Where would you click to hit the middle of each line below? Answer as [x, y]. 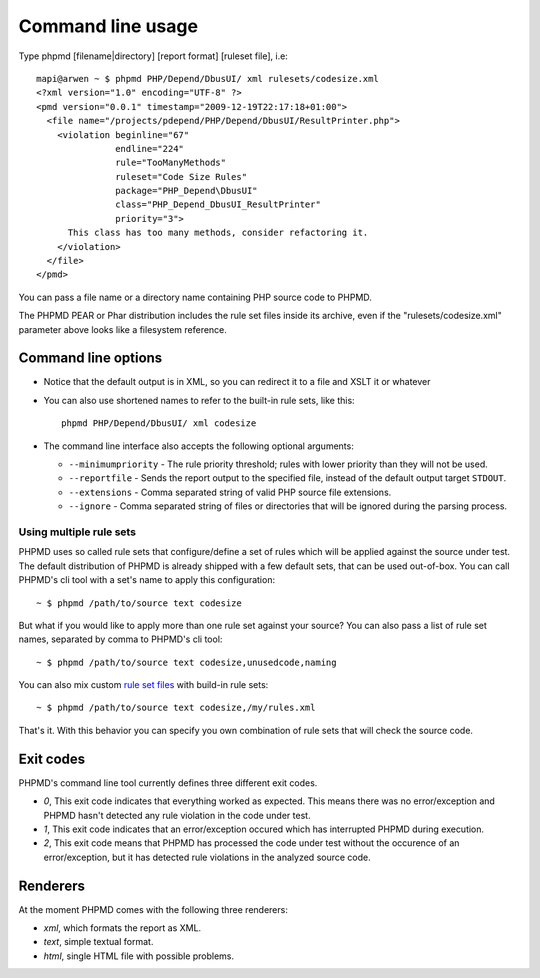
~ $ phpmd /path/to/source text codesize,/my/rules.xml [176, 708]
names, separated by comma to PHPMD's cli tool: [120, 639]
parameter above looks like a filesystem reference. [122, 329]
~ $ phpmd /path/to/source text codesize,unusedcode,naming [186, 662]
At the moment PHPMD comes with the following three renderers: [153, 909]
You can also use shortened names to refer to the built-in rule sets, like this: [199, 400]
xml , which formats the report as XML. [122, 928]
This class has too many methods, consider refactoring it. [218, 233]
